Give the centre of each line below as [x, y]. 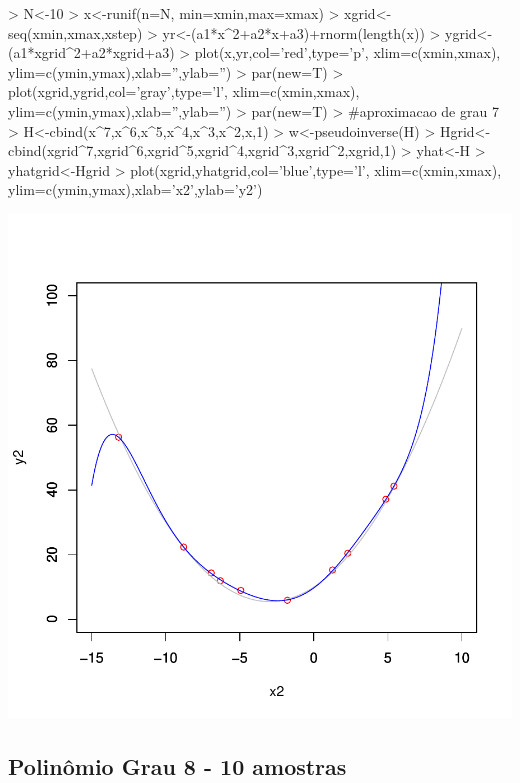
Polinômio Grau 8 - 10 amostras [177, 765]
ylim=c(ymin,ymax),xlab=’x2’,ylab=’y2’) [135, 189]
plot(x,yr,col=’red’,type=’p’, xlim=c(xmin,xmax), [347, 52]
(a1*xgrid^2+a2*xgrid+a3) [91, 52]
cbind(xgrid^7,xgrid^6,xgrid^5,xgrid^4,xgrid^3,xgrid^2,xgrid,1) [202, 150]
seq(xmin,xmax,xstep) [75, 32]
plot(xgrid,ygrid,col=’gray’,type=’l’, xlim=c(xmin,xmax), [184, 91]
